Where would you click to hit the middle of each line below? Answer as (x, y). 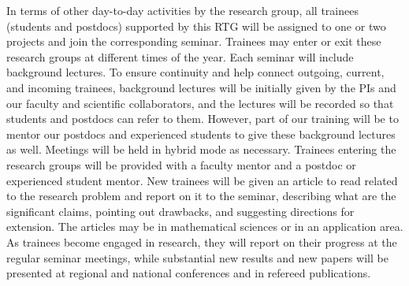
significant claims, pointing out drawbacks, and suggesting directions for (180, 211)
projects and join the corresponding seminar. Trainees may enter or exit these (194, 41)
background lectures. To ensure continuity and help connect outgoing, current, (195, 72)
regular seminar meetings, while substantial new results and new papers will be (197, 257)
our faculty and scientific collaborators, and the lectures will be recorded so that (200, 103)
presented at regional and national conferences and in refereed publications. (189, 273)
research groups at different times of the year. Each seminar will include (180, 56)
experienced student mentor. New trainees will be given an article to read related (202, 180)
